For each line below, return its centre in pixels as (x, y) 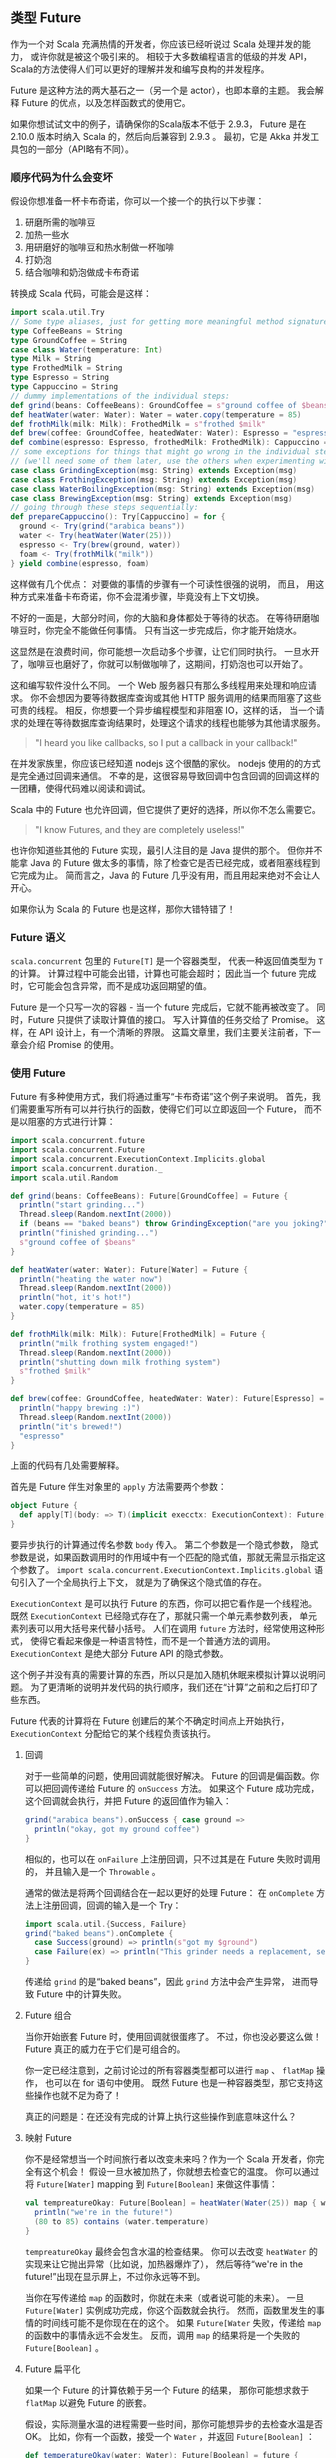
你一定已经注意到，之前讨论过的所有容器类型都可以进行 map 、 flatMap (169, 2070)
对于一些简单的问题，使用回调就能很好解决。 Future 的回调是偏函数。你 (172, 1776)
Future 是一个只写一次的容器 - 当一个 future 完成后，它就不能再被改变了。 (162, 1007)
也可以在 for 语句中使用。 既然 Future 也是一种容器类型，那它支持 (179, 2083)
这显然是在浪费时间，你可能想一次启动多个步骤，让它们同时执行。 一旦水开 (165, 651)
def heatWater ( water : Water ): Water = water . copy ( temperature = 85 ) (156, 414)
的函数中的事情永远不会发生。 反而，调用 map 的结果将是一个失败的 (162, 2335)
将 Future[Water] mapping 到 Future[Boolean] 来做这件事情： (151, 2184)
